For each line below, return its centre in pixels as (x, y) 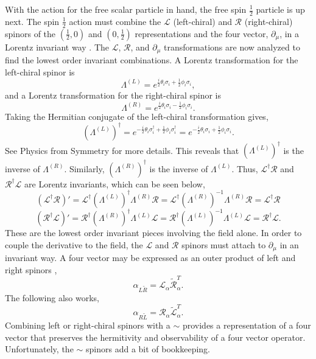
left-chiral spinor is (40, 71)
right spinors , (31, 269)
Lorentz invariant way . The (57, 47)
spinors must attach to (224, 244)
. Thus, (245, 168)
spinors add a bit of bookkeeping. (148, 349)
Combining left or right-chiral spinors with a (88, 325)
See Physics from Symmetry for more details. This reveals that (122, 150)
